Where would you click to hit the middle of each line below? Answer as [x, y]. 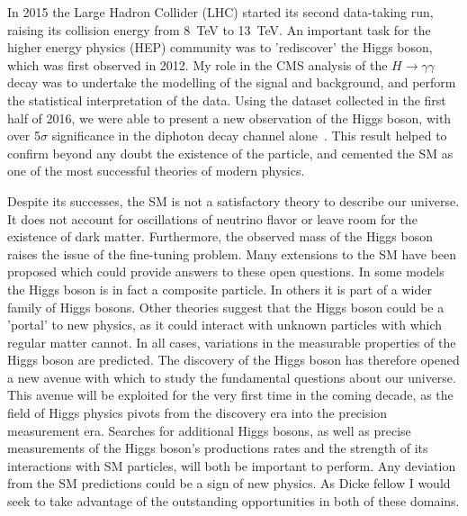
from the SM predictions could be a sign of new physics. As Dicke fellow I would [229, 483]
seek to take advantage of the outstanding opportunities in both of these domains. [233, 501]
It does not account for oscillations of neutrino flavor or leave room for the [212, 218]
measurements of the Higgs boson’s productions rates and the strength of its [218, 448]
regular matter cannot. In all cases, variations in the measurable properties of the [232, 342]
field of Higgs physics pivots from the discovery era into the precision [198, 413]
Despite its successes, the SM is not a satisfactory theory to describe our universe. [233, 200]
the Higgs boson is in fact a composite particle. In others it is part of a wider [220, 289]
